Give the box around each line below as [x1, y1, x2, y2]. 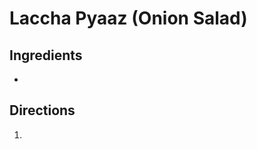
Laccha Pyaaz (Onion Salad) [9, 7, 248, 30]
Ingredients [9, 47, 83, 64]
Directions [9, 102, 76, 119]
